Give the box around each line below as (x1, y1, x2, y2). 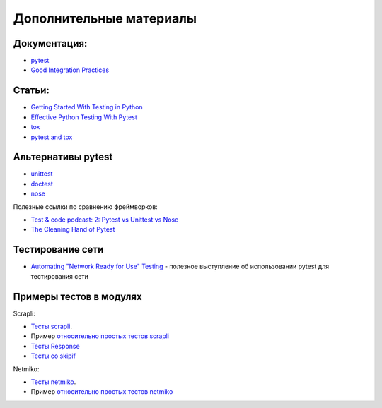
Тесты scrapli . (30, 322, 72, 330)
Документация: (13, 37, 88, 49)
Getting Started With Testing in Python (30, 103, 143, 112)
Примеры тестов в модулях (13, 290, 142, 303)
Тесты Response (30, 342, 81, 350)
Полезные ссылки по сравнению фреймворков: (13, 202, 158, 211)
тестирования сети (30, 272, 88, 280)
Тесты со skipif (30, 352, 76, 360)
